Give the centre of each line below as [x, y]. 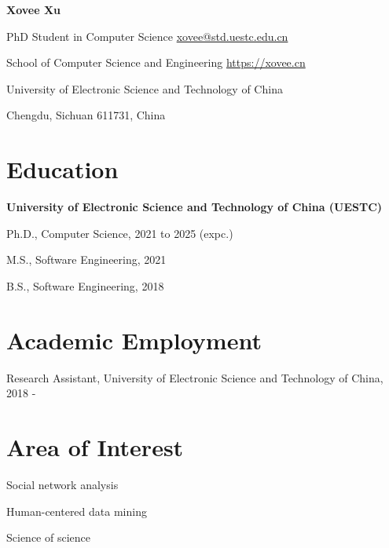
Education [62, 169]
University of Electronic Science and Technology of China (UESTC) [194, 207]
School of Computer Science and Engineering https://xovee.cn [156, 62]
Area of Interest [95, 446]
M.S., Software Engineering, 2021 [86, 259]
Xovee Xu [34, 9]
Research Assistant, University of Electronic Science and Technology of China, [195, 377]
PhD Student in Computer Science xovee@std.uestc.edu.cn [147, 36]
